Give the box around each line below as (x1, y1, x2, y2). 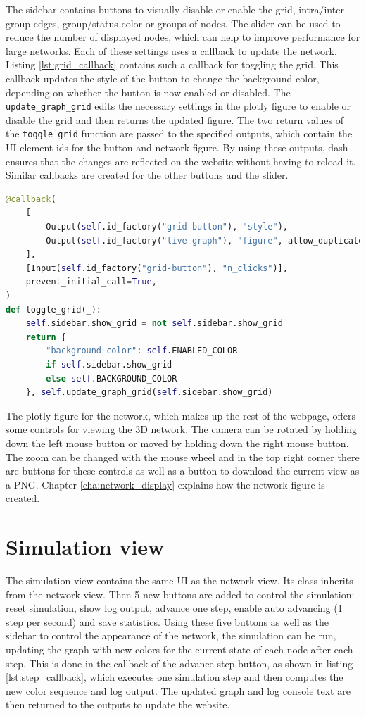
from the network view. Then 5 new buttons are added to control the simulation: (6, 586, 355, 601)
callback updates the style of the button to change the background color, (6, 70, 320, 85)
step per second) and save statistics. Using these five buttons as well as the (6, 614, 329, 629)
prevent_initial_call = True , (25, 277, 157, 287)
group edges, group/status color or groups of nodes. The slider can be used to (6, 15, 341, 30)
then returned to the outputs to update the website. (6, 697, 230, 712)
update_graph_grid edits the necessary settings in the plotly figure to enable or (6, 99, 351, 113)
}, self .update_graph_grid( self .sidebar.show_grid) (25, 387, 273, 398)
